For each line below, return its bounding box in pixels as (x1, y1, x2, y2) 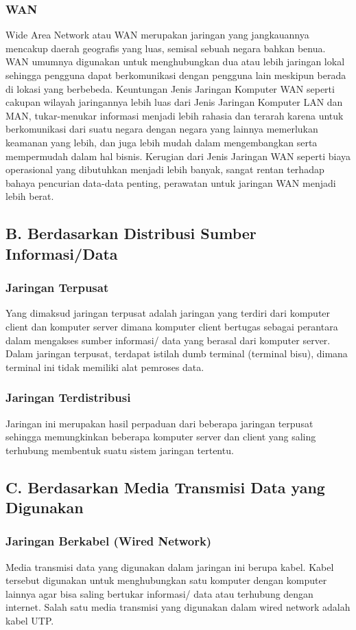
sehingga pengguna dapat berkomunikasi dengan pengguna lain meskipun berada (5, 68, 346, 82)
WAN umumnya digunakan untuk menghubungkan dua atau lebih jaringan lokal (5, 54, 345, 69)
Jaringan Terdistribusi (5, 389, 131, 406)
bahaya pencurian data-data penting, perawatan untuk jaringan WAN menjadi (5, 175, 336, 190)
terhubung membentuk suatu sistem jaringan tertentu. (5, 442, 234, 457)
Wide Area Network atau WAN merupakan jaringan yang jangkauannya (5, 27, 309, 42)
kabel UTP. (5, 614, 54, 628)
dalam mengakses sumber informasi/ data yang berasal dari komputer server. (5, 333, 331, 347)
